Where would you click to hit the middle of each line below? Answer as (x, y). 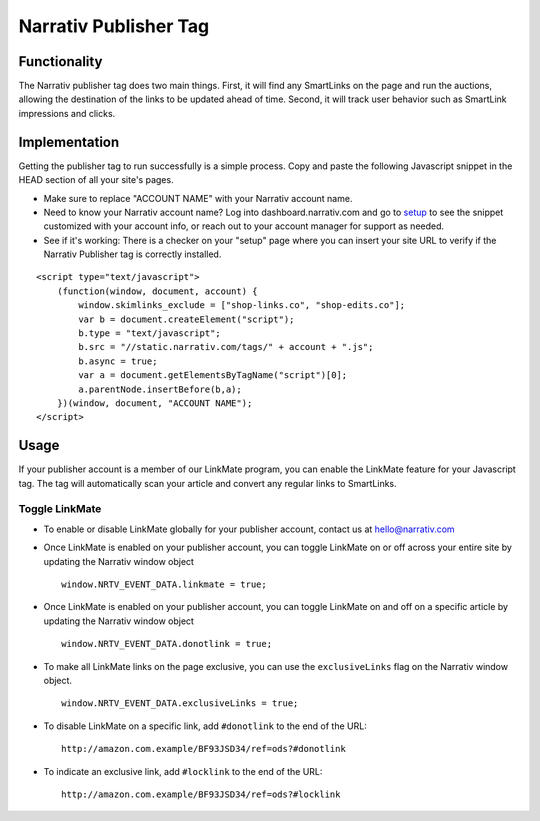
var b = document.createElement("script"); (186, 319)
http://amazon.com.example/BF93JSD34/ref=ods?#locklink (201, 794)
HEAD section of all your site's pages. (96, 180)
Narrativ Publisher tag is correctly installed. (132, 254)
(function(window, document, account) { (157, 291)
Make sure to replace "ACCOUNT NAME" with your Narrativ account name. (198, 198)
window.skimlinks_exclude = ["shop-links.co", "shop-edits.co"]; (242, 305)
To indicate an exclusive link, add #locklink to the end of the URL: (183, 771)
